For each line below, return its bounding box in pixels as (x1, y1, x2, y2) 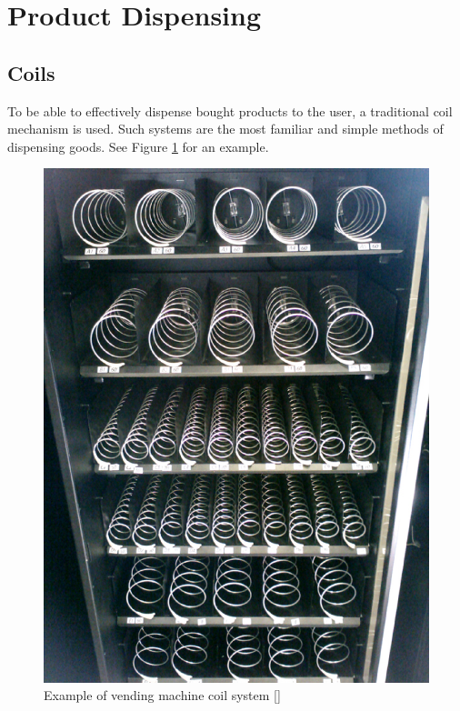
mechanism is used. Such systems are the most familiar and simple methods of (7, 119, 444, 138)
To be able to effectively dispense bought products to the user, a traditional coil (7, 101, 453, 120)
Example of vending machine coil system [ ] (44, 686, 281, 705)
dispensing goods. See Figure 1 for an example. (7, 136, 269, 155)
